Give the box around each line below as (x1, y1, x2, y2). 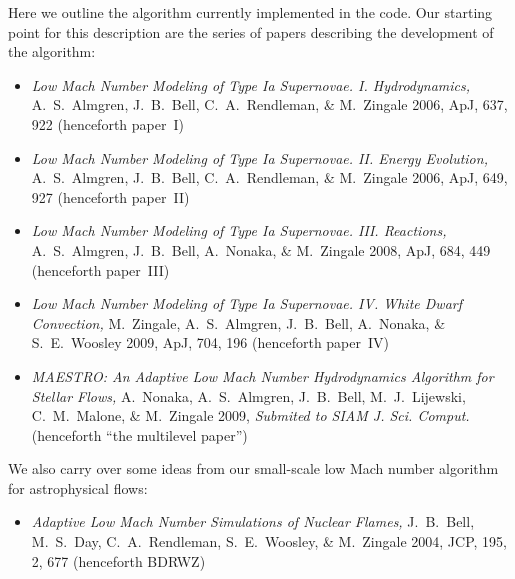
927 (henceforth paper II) (31, 186, 190, 207)
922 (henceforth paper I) (31, 113, 184, 134)
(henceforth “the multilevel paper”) (31, 424, 248, 445)
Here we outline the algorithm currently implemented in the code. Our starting (8, 2, 493, 22)
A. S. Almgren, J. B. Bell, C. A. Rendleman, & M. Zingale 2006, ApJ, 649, (31, 167, 508, 188)
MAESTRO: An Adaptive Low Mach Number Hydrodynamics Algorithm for (31, 365, 494, 386)
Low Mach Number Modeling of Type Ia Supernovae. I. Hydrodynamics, (31, 74, 471, 95)
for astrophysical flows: (8, 477, 148, 498)
